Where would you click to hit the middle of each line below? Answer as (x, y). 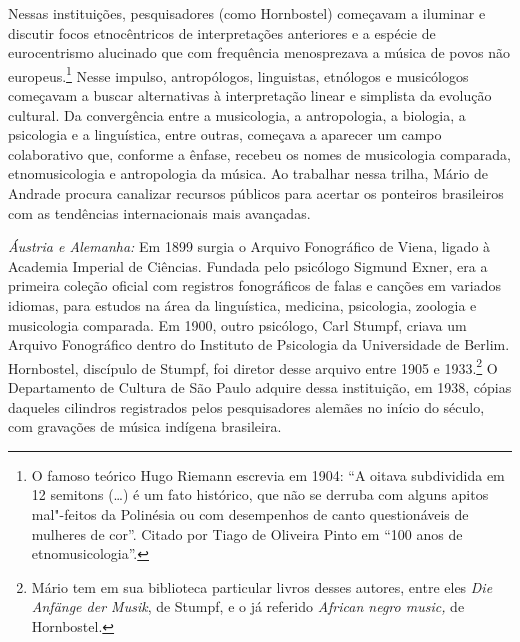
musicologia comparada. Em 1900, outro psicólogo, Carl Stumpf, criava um (237, 324)
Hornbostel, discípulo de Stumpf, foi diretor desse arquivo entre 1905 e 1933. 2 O (253, 366)
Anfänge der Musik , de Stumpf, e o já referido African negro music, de (248, 606)
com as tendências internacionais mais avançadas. (159, 212)
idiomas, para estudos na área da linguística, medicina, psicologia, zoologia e (242, 304)
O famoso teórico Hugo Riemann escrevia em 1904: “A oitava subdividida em (268, 474)
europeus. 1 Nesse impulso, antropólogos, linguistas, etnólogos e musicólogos (238, 74)
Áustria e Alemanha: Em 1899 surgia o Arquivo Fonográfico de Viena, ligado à (249, 246)
